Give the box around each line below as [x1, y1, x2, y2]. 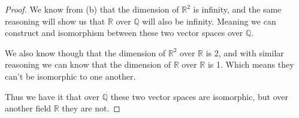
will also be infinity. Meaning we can [142, 14, 276, 27]
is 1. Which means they [207, 58, 294, 71]
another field [5, 102, 52, 114]
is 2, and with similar [206, 46, 284, 59]
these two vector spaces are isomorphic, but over [110, 90, 288, 102]
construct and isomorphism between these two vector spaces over [5, 26, 243, 39]
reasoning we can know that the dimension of [5, 58, 171, 71]
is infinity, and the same [193, 3, 282, 15]
